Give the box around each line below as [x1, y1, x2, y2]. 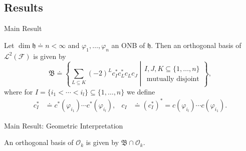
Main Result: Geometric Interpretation [4, 120, 123, 130]
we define [126, 86, 155, 96]
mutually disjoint [146, 75, 199, 82]
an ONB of [111, 39, 145, 50]
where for [4, 86, 33, 96]
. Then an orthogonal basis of [151, 39, 241, 50]
